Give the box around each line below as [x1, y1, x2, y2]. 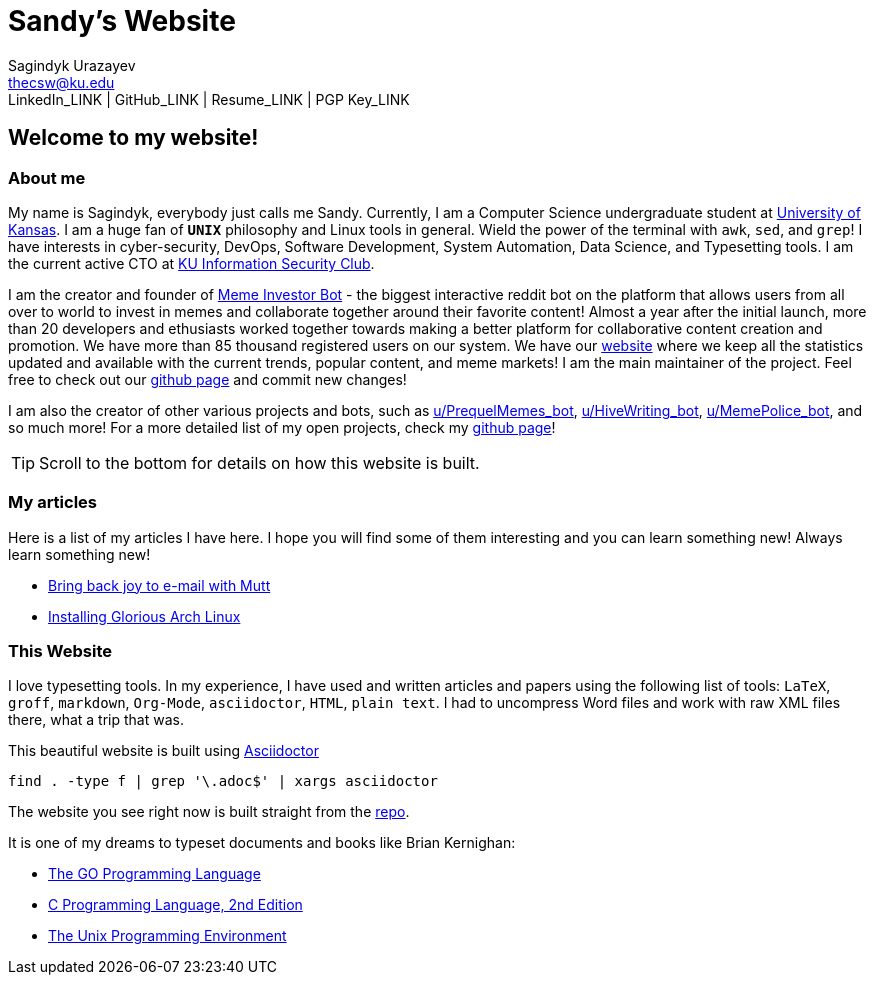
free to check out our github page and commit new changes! [8, 370, 407, 388]
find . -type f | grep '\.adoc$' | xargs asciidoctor [8, 773, 438, 790]
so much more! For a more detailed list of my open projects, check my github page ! [8, 418, 556, 436]
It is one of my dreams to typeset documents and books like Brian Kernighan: [8, 834, 516, 852]
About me [8, 167, 86, 188]
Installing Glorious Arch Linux [48, 607, 241, 625]
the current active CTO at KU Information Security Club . [8, 254, 375, 272]
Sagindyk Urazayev [8, 56, 136, 74]
